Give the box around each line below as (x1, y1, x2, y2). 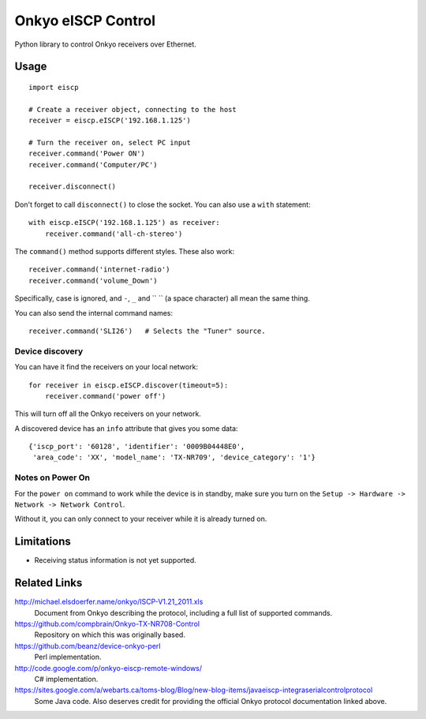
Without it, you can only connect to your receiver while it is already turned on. (14, 514, 267, 524)
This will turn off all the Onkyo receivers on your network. (14, 409, 201, 418)
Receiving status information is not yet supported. (34, 556, 196, 565)
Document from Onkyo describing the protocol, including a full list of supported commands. (34, 608, 333, 617)
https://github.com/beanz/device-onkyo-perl (14, 641, 161, 650)
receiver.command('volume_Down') (28, 276, 158, 285)
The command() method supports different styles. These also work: (14, 247, 235, 257)
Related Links (14, 576, 83, 590)
